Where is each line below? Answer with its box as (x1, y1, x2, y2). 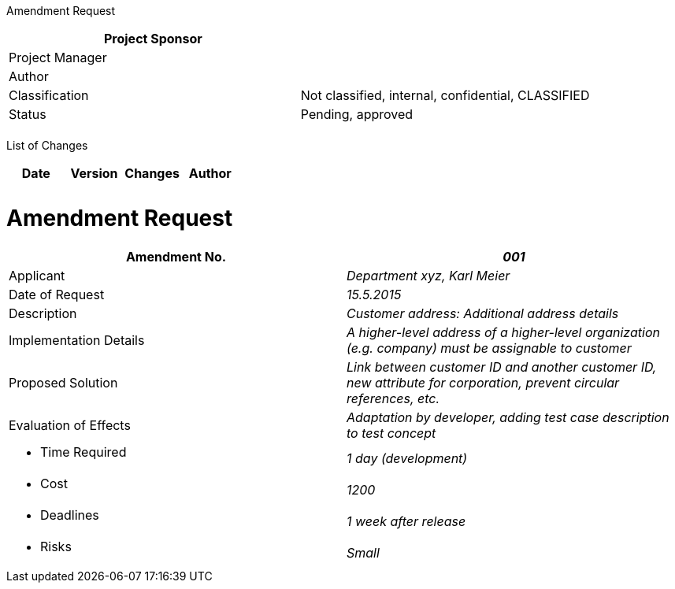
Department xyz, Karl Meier (347, 267, 510, 283)
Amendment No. (125, 248, 227, 265)
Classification (9, 87, 89, 103)
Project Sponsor (103, 31, 202, 46)
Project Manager (9, 50, 107, 65)
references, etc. (347, 390, 440, 406)
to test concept (347, 424, 436, 441)
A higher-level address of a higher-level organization (347, 324, 660, 340)
